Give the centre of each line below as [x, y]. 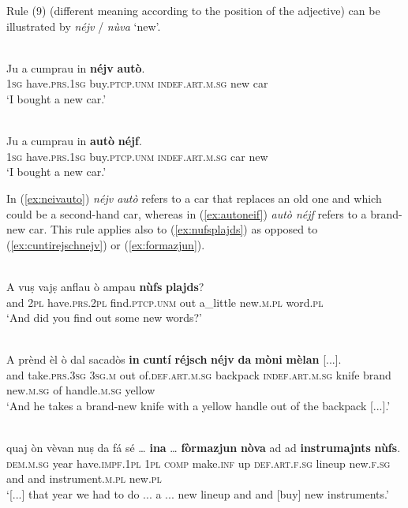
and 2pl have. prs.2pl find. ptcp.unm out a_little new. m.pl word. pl [165, 302]
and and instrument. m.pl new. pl [84, 478]
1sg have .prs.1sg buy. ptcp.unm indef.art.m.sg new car [137, 83]
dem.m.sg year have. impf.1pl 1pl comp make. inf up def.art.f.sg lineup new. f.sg [198, 463]
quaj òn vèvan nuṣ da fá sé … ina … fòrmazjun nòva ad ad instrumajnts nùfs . [204, 448]
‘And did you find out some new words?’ [104, 317]
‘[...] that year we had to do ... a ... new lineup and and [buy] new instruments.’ [198, 494]
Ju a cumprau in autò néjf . [74, 141]
